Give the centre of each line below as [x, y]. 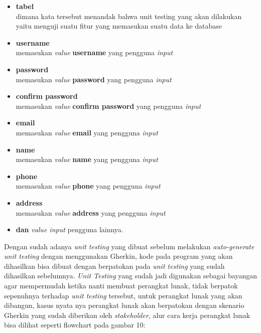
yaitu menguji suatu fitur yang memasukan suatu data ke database [119, 26]
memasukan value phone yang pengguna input [88, 186]
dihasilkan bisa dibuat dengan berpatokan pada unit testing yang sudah [114, 266]
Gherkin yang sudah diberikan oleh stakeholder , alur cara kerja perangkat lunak [127, 315]
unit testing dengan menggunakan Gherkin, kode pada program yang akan [118, 256]
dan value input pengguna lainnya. [70, 229]
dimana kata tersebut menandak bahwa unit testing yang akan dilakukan [129, 16]
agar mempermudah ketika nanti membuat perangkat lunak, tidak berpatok [121, 286]
